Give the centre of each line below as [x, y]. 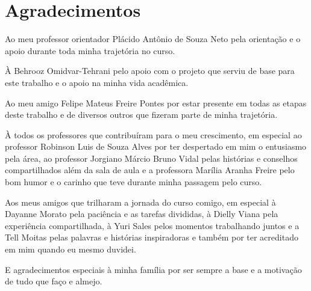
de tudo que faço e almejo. [54, 281]
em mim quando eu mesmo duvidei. [71, 249]
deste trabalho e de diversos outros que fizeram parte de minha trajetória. [141, 115]
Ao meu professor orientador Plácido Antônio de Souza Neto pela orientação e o [153, 39]
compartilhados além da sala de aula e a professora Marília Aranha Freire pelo [150, 170]
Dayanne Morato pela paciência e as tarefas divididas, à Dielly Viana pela [142, 214]
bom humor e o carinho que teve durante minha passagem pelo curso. [134, 182]
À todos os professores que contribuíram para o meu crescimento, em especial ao [153, 134]
